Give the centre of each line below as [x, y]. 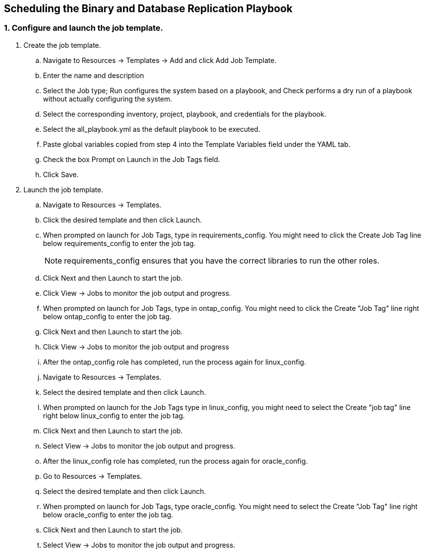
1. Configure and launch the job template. [84, 28]
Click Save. [61, 174]
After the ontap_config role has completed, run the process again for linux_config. [175, 362]
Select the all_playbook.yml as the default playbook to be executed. [152, 129]
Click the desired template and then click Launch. [122, 220]
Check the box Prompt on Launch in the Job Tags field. [132, 159]
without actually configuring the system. [108, 99]
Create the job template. [62, 45]
